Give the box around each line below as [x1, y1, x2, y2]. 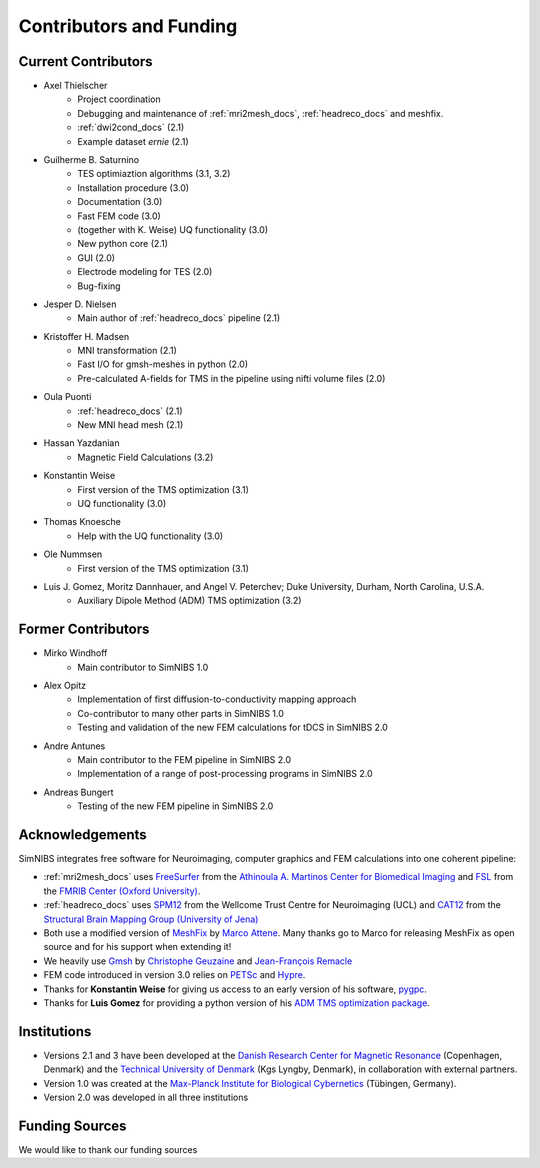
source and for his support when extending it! [43, 941, 232, 953]
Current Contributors [18, 53, 154, 70]
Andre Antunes [43, 740, 106, 752]
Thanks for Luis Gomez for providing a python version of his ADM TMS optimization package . [43, 996, 430, 1009]
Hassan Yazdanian [43, 437, 120, 449]
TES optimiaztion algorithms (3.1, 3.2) [77, 168, 231, 180]
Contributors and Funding [18, 15, 238, 37]
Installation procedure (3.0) [77, 181, 190, 194]
